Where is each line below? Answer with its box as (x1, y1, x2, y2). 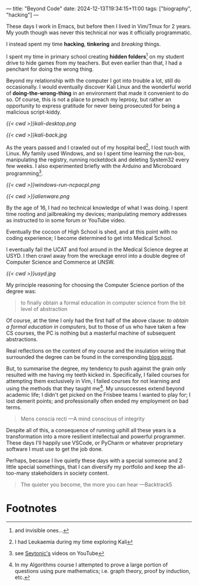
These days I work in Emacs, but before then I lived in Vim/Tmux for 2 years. (6, 23, 192, 30)
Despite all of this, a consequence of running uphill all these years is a (6, 426, 176, 433)
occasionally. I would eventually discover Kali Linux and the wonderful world (6, 83, 192, 90)
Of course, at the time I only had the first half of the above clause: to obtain (6, 316, 189, 324)
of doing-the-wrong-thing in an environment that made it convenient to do (6, 89, 189, 96)
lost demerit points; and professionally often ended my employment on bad (6, 397, 189, 404)
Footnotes (6, 501, 57, 515)
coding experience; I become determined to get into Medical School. (6, 234, 173, 241)
